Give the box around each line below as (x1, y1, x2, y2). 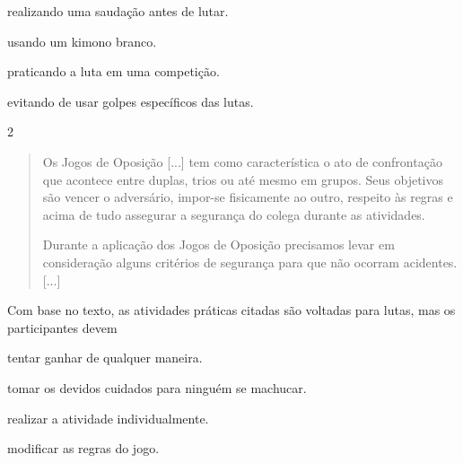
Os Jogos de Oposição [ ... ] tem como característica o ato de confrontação (42, 152, 442, 170)
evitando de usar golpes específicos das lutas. (7, 92, 254, 110)
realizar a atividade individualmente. (7, 408, 209, 427)
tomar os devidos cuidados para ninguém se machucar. (7, 378, 307, 397)
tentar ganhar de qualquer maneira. (7, 348, 203, 367)
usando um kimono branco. (7, 31, 157, 50)
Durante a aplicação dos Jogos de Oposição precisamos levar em (42, 235, 395, 254)
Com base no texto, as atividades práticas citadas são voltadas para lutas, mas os (7, 301, 456, 319)
